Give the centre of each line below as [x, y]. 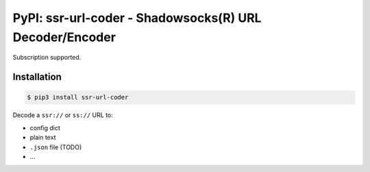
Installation [37, 77]
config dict [45, 127]
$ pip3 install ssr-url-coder [78, 97]
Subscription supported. [47, 58]
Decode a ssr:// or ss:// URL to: [63, 115]
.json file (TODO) [56, 147]
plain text [43, 138]
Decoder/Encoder [64, 37]
